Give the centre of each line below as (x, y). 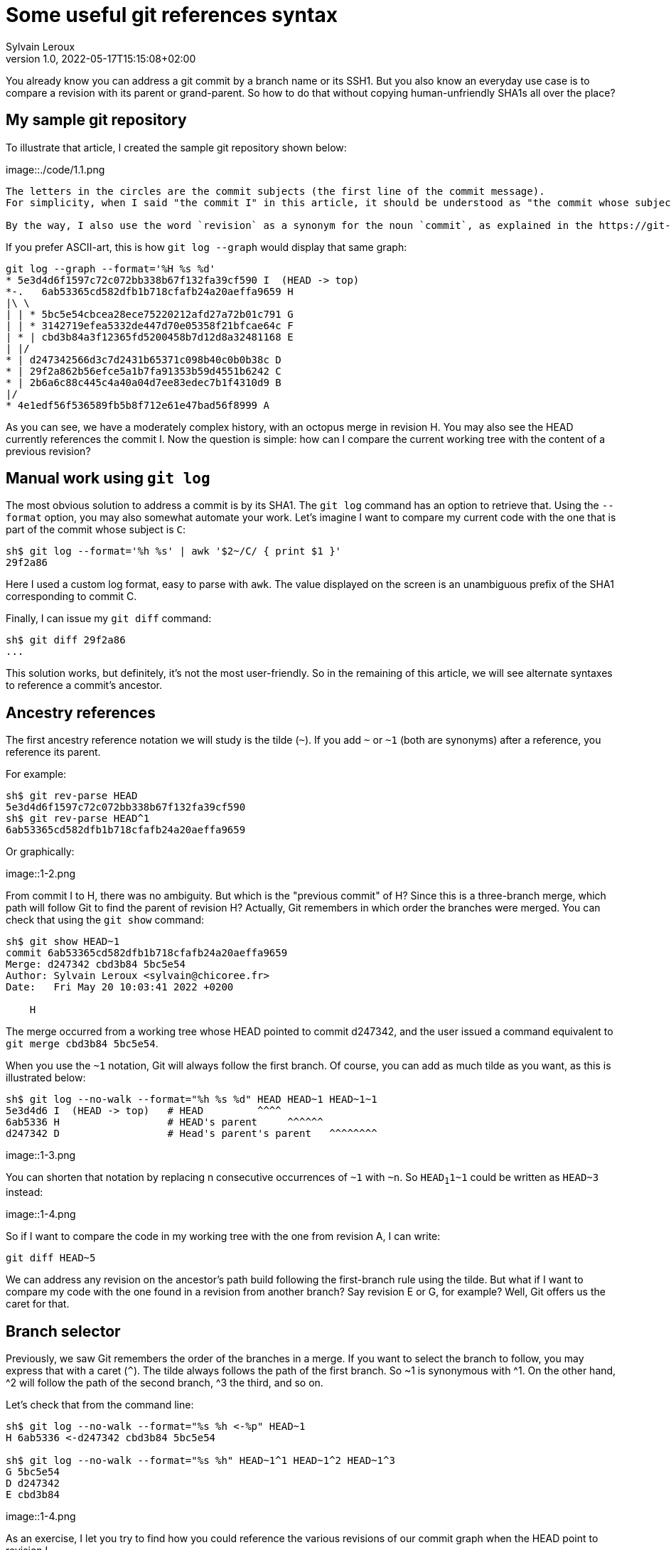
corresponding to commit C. (71, 597)
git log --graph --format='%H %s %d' (111, 268)
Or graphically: (40, 852)
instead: (25, 1192)
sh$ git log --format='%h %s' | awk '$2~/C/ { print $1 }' (174, 551)
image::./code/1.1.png (55, 169)
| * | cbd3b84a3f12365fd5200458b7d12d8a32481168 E (150, 337)
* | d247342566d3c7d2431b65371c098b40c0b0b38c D (144, 359)
